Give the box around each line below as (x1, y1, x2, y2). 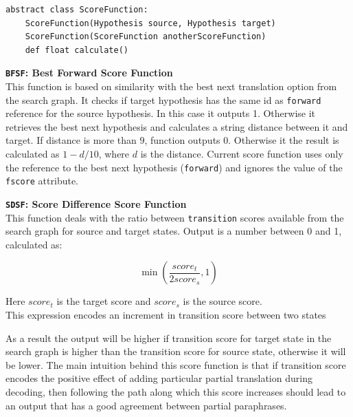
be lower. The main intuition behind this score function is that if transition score (5, 357, 346, 372)
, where (98, 147, 130, 161)
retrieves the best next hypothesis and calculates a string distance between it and (5, 119, 348, 133)
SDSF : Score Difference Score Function (5, 196, 187, 211)
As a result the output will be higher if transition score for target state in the (5, 330, 332, 345)
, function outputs (144, 133, 220, 147)
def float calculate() (25, 45, 128, 55)
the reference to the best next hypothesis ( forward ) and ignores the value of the (5, 160, 343, 174)
